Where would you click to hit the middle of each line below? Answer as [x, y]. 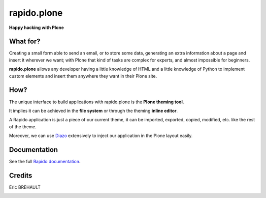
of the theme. [23, 127]
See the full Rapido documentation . [45, 161]
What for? [25, 42]
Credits [21, 175]
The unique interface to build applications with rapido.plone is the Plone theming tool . [97, 102]
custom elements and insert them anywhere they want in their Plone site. [83, 76]
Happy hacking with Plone [36, 28]
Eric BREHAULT [25, 187]
